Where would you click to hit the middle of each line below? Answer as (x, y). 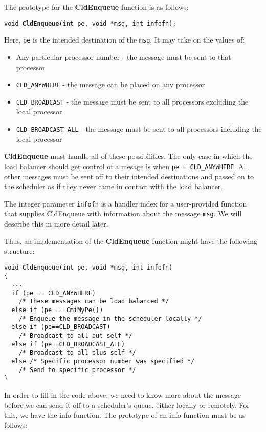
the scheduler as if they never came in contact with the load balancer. (114, 186)
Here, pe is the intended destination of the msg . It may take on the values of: (125, 40)
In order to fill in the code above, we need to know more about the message (123, 394)
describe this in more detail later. (56, 223)
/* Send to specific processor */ (77, 370)
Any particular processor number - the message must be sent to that (124, 57)
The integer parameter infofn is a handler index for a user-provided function (126, 203)
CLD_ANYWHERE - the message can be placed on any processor (110, 84)
